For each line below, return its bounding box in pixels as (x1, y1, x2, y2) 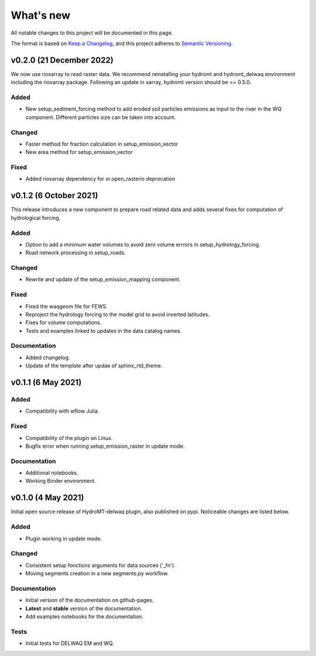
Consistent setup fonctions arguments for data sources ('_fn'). (25, 562, 176, 569)
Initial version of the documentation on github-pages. (25, 597, 154, 604)
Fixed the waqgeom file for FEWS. (25, 303, 108, 310)
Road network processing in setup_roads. (25, 249, 126, 256)
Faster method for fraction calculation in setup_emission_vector (25, 140, 178, 147)
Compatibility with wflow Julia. (25, 407, 99, 415)
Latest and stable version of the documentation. (25, 605, 143, 612)
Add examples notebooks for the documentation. (25, 613, 143, 620)
